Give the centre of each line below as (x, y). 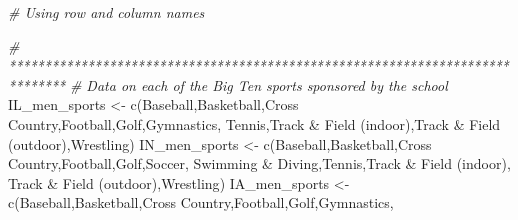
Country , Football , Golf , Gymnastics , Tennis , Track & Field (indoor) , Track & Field (254, 123)
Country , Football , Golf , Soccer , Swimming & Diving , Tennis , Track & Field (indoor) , (259, 163)
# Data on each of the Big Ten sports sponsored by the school (258, 84)
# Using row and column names (106, 12)
